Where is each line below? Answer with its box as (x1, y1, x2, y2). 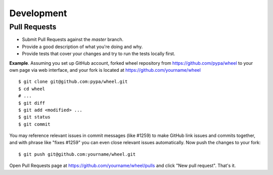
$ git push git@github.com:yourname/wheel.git (18, 151, 136, 157)
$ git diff (18, 100, 45, 106)
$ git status (18, 114, 51, 120)
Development (9, 8, 67, 19)
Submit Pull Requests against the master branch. (22, 36, 124, 42)
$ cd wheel (18, 86, 45, 92)
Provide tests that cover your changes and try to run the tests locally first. (22, 51, 175, 57)
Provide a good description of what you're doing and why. (22, 43, 143, 50)
